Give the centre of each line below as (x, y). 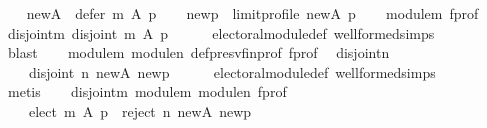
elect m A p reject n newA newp (140, 110)
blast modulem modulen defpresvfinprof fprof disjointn (198, 52)
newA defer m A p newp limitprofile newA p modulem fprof (252, 13)
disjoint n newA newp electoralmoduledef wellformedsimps (232, 71)
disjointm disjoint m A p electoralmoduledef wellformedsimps (221, 32)
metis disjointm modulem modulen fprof (147, 91)
